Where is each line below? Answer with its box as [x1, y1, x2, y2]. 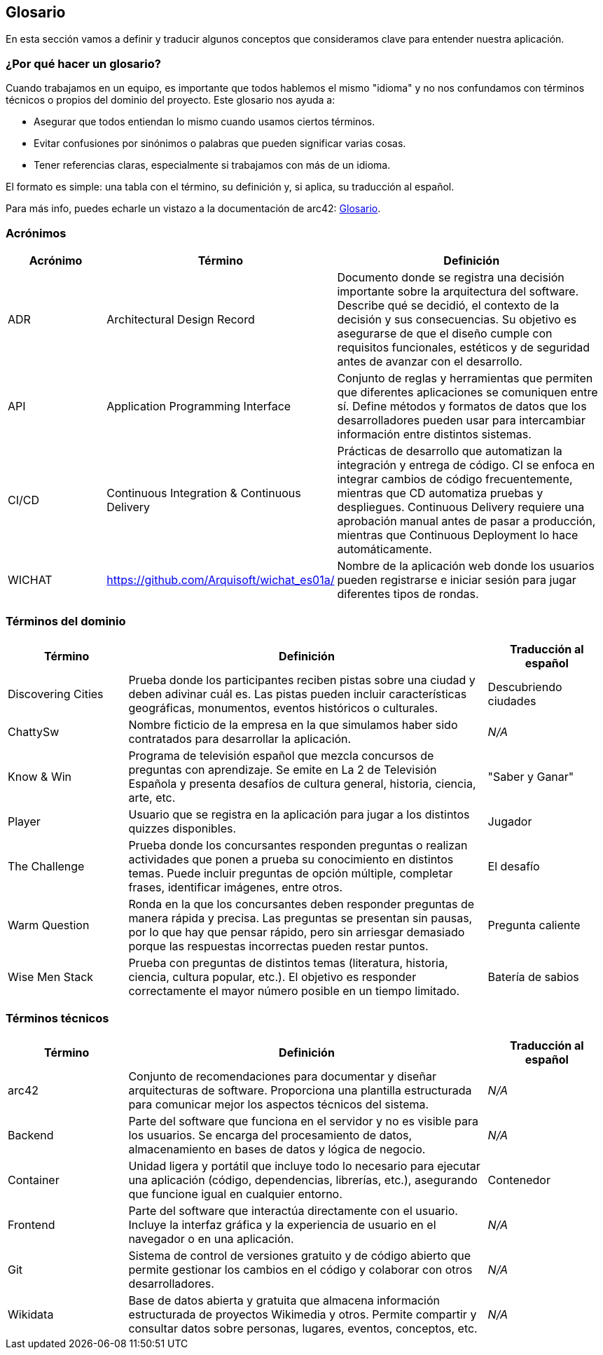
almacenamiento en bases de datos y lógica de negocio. [128, 1142, 426, 1157]
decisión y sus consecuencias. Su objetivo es [337, 312, 577, 326]
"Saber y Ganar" [487, 769, 574, 784]
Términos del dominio [6, 614, 126, 629]
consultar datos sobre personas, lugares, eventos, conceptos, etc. [128, 1321, 478, 1336]
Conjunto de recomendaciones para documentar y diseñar [128, 1069, 436, 1084]
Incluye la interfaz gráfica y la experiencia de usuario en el [128, 1218, 436, 1232]
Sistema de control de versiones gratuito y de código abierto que [128, 1249, 471, 1263]
